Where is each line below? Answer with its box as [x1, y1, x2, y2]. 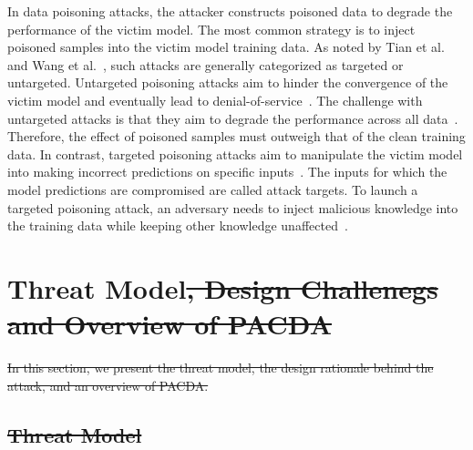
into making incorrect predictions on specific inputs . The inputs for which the [7, 162, 447, 181]
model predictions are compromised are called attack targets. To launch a [7, 179, 418, 199]
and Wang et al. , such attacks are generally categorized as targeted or [7, 55, 404, 74]
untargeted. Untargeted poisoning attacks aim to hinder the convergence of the [7, 73, 448, 92]
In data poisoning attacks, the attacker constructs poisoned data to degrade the [7, 2, 453, 20]
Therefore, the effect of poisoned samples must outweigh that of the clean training [7, 127, 466, 146]
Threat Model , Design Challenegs [7, 269, 438, 306]
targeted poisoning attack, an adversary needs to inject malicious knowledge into [7, 198, 458, 217]
